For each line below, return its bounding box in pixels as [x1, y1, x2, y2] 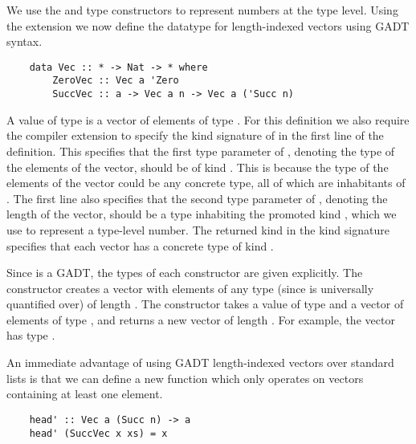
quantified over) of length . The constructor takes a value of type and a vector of [6, 295, 404, 312]
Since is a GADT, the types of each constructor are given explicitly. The [6, 264, 363, 281]
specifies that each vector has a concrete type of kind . [6, 237, 274, 254]
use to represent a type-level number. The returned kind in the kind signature [6, 221, 389, 238]
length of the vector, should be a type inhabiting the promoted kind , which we [6, 206, 397, 222]
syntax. [6, 33, 43, 50]
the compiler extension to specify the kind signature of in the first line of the [6, 127, 384, 144]
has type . [6, 327, 55, 344]
